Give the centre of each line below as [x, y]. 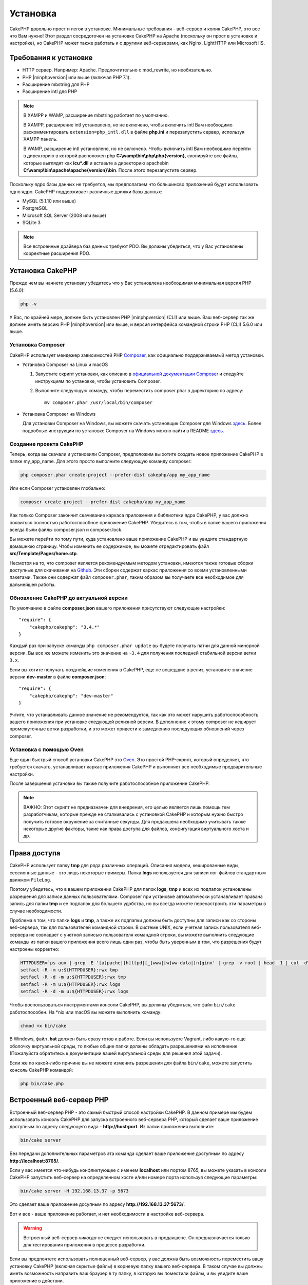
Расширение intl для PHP [50, 91]
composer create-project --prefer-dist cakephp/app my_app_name [103, 502]
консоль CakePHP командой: [41, 1070]
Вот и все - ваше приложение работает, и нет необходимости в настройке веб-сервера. [107, 1214]
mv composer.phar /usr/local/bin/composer [99, 402]
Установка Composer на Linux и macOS [65, 364]
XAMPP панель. [41, 139]
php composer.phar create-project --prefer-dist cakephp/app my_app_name [115, 475]
